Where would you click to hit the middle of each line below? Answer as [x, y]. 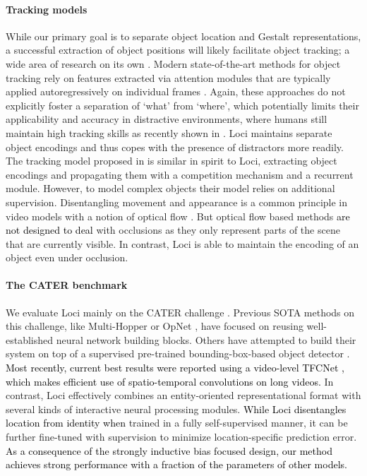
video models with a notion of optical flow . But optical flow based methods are [178, 216]
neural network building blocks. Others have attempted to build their [206, 339]
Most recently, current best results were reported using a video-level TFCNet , [175, 368]
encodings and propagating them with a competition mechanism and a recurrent [180, 174]
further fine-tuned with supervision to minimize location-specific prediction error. [181, 437]
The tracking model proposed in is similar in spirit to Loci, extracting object [172, 161]
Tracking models [47, 9]
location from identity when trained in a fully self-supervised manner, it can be [177, 423]
